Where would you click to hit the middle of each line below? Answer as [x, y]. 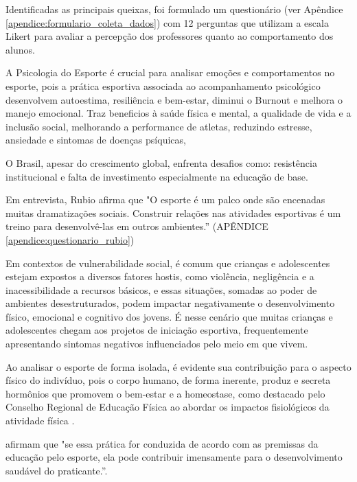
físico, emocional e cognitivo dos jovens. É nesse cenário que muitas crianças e [169, 316]
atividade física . [40, 421]
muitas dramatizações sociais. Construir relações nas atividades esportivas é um [173, 213]
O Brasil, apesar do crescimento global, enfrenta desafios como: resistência [161, 162]
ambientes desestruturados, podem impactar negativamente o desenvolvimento [170, 303]
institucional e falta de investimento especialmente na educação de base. [157, 176]
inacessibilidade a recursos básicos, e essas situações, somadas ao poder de [161, 289]
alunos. [20, 49]
